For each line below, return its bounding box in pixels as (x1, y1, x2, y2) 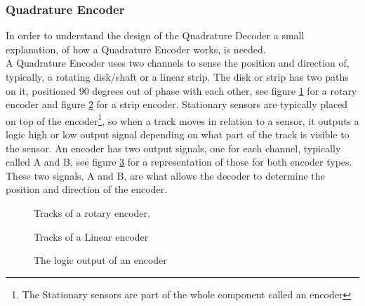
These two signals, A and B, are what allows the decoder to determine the (6, 168, 325, 182)
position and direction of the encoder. (6, 182, 168, 197)
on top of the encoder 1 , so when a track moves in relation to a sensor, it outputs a (6, 111, 359, 128)
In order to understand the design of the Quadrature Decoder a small (6, 28, 305, 43)
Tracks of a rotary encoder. (34, 206, 150, 220)
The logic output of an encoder (34, 253, 167, 267)
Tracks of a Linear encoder (34, 229, 149, 244)
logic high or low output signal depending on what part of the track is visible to (6, 127, 350, 142)
